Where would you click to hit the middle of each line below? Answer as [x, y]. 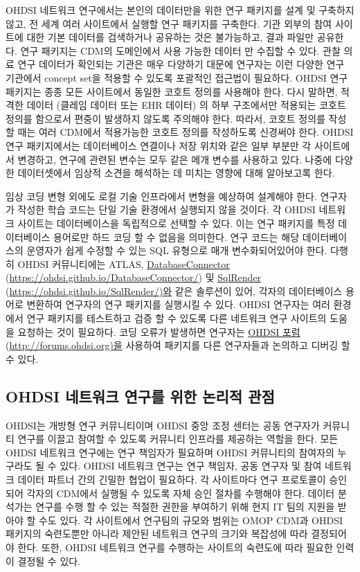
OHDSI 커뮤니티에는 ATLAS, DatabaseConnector [124, 263]
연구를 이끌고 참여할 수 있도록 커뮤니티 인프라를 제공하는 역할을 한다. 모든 [178, 439]
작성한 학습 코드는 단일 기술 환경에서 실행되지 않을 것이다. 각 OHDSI [166, 209]
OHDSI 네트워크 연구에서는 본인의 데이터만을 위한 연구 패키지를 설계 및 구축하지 [180, 10]
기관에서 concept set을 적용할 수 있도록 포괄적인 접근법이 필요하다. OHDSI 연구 [177, 77]
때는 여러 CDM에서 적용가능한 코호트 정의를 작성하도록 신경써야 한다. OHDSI [186, 132]
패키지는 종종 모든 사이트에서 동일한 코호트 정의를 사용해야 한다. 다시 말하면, [172, 91]
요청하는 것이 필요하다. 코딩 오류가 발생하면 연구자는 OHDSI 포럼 [159, 331]
